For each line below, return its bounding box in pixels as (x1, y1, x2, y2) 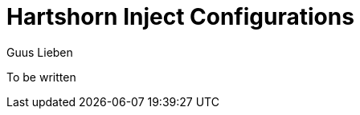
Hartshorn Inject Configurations (6, 3, 354, 30)
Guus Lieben (6, 45, 73, 59)
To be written (6, 69, 76, 84)
